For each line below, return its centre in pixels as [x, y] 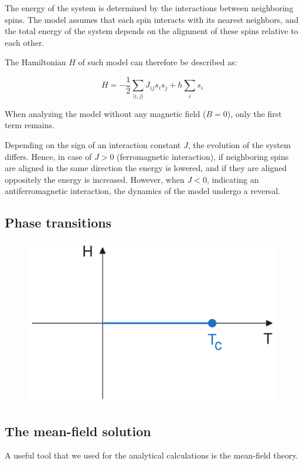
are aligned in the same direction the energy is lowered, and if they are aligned [146, 168]
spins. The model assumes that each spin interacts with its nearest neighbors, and [152, 19]
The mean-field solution [78, 431]
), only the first [254, 113]
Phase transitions [58, 223]
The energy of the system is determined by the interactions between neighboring [149, 8]
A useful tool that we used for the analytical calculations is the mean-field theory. [151, 455]
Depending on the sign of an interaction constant [93, 144]
